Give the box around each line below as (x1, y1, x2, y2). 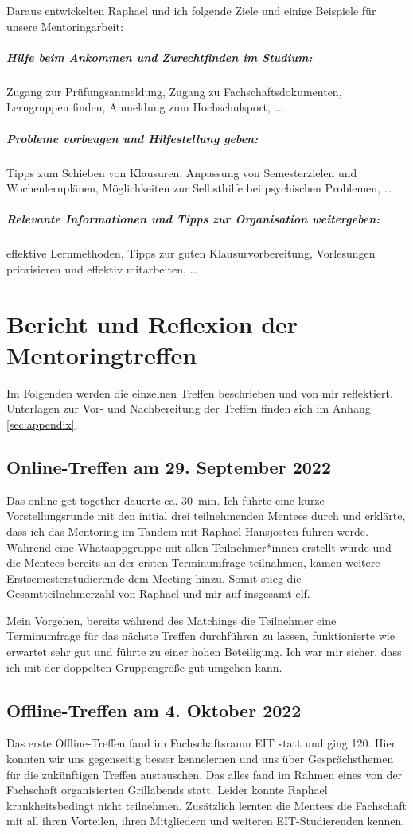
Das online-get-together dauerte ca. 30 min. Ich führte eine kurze (6, 491, 325, 508)
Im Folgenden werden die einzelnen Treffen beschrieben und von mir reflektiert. (6, 384, 393, 401)
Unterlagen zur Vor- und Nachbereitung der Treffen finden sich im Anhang (6, 400, 371, 417)
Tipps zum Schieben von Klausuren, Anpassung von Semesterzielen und (6, 164, 357, 180)
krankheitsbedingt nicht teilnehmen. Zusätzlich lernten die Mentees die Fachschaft (6, 797, 407, 813)
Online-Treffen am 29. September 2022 (6, 454, 331, 479)
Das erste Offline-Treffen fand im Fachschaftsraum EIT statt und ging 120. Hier (6, 735, 396, 751)
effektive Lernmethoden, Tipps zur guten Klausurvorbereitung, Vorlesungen (6, 245, 376, 262)
